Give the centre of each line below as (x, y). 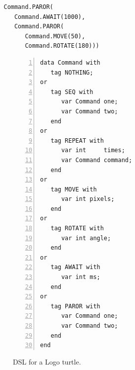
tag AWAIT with (75, 267)
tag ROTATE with (77, 229)
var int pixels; (88, 199)
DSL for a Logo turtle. (47, 361)
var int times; (93, 150)
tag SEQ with (72, 92)
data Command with (70, 62)
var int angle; (86, 238)
